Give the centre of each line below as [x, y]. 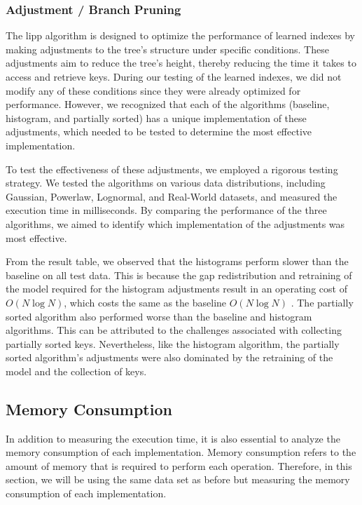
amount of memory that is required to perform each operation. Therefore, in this [179, 465]
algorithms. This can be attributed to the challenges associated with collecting [174, 330]
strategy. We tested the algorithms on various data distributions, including [166, 183]
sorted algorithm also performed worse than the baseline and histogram [159, 316]
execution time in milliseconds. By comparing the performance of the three [166, 210]
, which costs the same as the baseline [145, 302]
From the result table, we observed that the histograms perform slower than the [177, 261]
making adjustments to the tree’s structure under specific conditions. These [167, 49]
